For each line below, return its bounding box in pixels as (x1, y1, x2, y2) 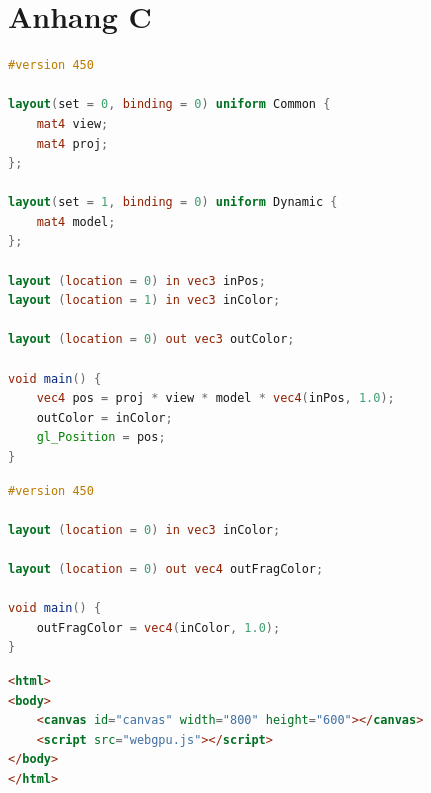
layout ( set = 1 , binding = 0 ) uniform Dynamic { (8, 195, 338, 210)
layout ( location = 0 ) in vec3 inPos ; (8, 273, 266, 288)
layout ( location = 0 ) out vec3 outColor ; (8, 332, 295, 347)
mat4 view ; (36, 116, 109, 131)
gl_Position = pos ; (36, 430, 166, 445)
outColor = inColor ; (36, 410, 173, 425)
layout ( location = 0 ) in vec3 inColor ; (8, 522, 281, 537)
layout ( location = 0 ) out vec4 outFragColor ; (8, 561, 324, 576)
